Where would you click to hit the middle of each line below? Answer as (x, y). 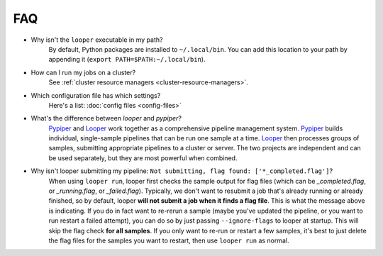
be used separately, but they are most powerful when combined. (143, 158)
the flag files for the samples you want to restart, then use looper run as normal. (169, 240)
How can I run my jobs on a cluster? (83, 72)
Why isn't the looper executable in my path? (97, 40)
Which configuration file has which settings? (96, 95)
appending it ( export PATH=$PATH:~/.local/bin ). (127, 60)
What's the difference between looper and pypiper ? (106, 118)
